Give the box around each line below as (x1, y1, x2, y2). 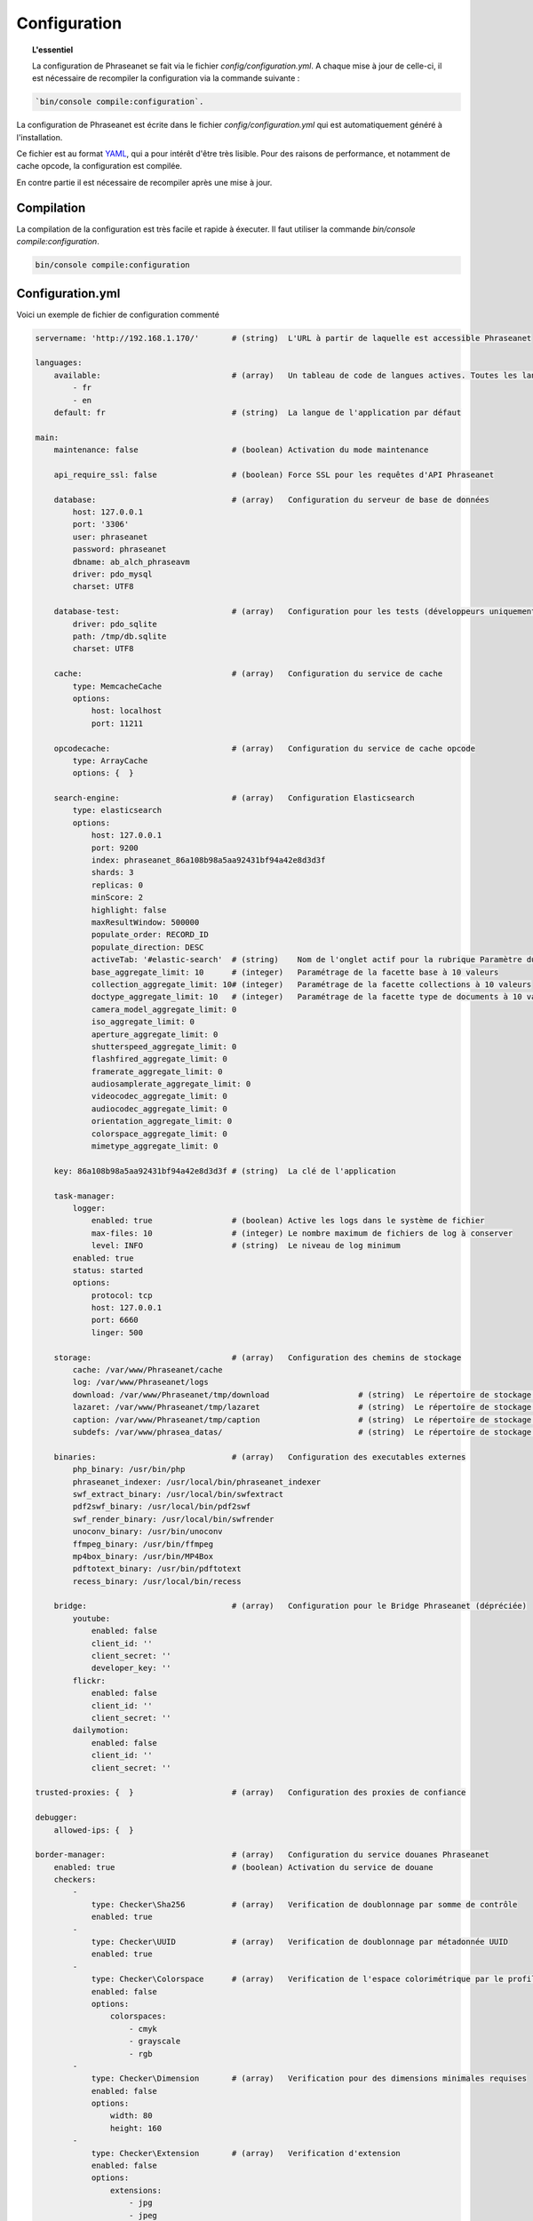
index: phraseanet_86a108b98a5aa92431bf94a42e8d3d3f (91, 856, 326, 865)
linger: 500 (91, 1327, 144, 1337)
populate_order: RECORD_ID (91, 929, 209, 940)
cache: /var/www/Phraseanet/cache (72, 1365, 223, 1375)
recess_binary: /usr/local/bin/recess (72, 1576, 242, 1586)
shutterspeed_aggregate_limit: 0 (91, 1041, 237, 1052)
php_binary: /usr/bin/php (72, 1464, 186, 1475)
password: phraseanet (72, 545, 167, 554)
